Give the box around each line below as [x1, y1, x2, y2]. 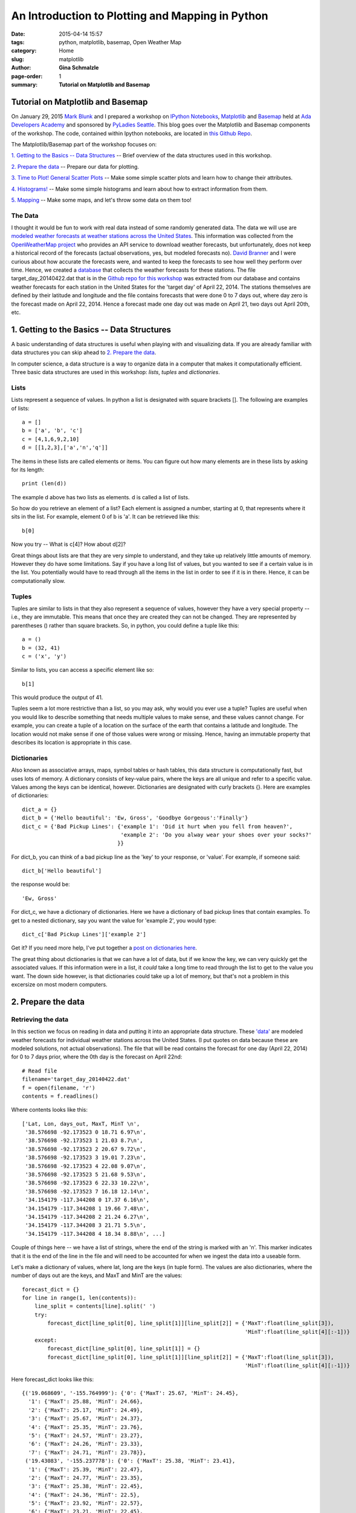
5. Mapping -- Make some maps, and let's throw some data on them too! [11, 196, 192, 203]
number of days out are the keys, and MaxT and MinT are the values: [11, 1272, 183, 1279]
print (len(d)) [22, 480, 67, 487]
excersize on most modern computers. [11, 981, 108, 988]
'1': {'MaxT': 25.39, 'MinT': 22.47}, [28, 1466, 143, 1473]
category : [11, 47, 37, 54]
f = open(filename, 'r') [22, 1084, 95, 1091]
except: [34, 1337, 57, 1344]
